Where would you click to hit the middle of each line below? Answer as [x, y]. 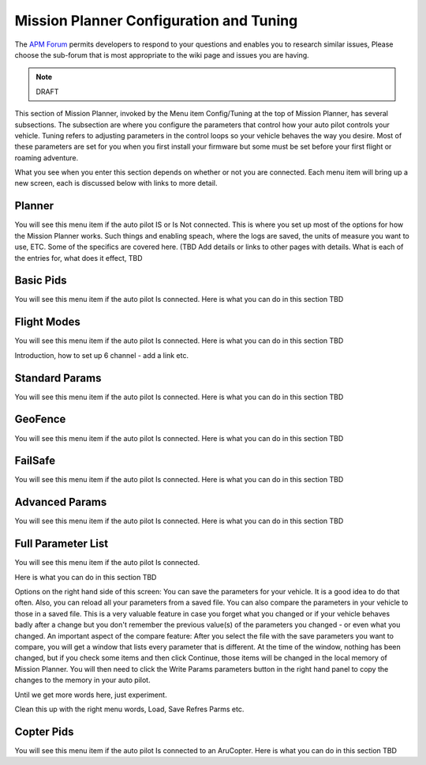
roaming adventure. [47, 157]
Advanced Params [61, 502]
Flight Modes [47, 322]
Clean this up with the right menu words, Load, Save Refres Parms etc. [129, 709]
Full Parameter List [62, 544]
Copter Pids [44, 731]
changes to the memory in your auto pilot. [82, 680]
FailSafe [35, 461]
